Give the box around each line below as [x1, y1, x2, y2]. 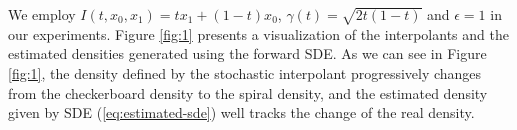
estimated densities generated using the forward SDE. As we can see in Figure [8, 43, 487, 64]
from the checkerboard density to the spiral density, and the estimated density [8, 82, 488, 103]
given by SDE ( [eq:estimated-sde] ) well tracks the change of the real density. [8, 102, 475, 123]
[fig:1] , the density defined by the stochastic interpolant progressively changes [8, 62, 482, 83]
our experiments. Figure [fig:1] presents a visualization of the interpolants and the [8, 23, 509, 44]
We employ [8, 4, 76, 24]
